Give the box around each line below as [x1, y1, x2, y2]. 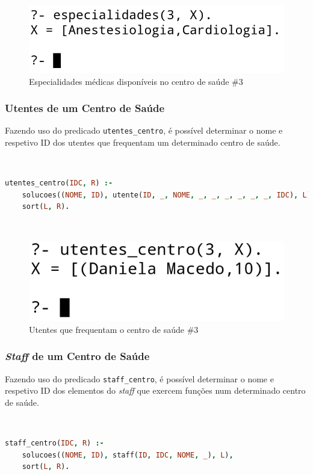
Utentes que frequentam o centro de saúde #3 [29, 323, 199, 335]
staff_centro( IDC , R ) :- [5, 439, 104, 448]
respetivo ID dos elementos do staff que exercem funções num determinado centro [5, 384, 306, 397]
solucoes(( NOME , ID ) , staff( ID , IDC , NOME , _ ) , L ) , [22, 450, 234, 459]
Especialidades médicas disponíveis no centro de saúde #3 [29, 75, 243, 87]
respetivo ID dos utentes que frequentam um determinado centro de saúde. [5, 136, 280, 149]
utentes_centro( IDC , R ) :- [5, 179, 113, 188]
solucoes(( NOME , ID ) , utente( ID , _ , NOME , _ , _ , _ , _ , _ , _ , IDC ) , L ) [22, 190, 311, 199]
